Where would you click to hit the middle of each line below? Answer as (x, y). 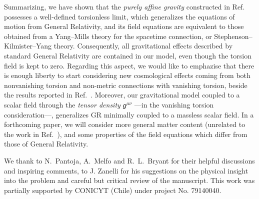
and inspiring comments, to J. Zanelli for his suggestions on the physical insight (126, 170)
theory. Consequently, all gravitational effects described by (143, 46)
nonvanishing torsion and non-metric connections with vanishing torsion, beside (126, 85)
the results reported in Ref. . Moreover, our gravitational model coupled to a (122, 95)
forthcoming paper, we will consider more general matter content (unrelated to (125, 124)
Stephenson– (233, 36)
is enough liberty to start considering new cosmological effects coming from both (127, 75)
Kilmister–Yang (28, 46)
